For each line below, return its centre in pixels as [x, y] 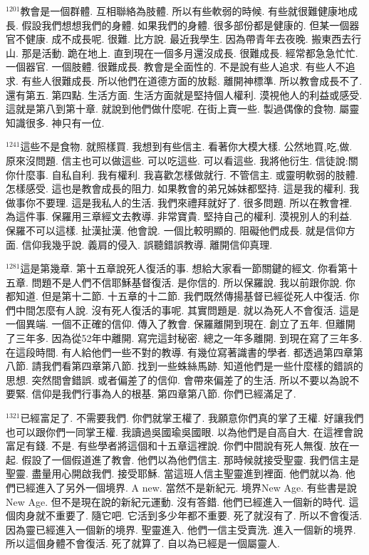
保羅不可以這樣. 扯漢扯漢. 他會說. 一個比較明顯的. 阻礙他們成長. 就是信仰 [176, 230]
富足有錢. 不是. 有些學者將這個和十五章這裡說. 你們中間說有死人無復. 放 [173, 446]
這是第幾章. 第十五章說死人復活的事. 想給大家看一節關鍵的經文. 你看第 [184, 268]
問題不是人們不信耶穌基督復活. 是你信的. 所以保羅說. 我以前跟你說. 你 [193, 282]
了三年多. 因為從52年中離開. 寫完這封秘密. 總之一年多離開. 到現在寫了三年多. [184, 338]
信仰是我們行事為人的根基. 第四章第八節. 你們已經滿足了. [164, 394]
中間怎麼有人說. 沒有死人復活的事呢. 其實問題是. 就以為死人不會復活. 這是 [187, 310]
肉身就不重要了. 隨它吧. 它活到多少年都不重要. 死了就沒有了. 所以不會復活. [189, 515]
